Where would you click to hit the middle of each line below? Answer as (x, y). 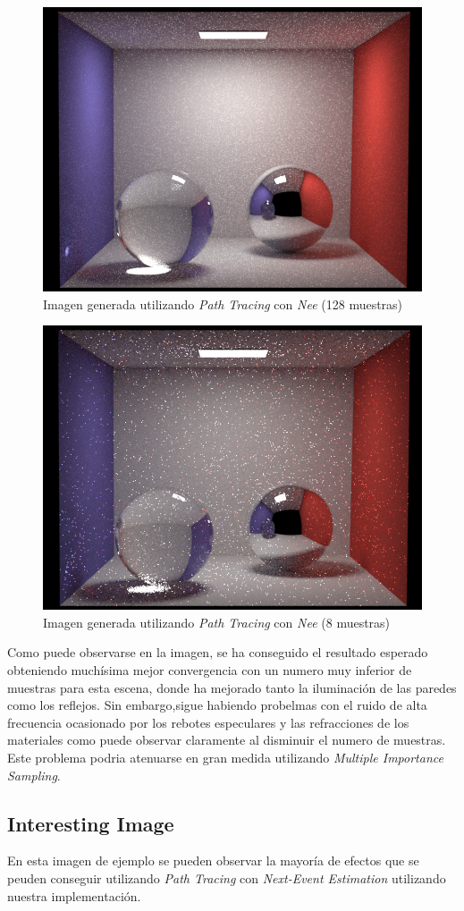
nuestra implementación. (74, 895)
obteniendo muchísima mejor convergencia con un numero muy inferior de (210, 669)
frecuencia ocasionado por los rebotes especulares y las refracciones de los (208, 722)
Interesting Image (91, 823)
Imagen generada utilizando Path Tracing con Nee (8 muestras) (217, 622)
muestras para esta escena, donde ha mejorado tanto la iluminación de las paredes (232, 687)
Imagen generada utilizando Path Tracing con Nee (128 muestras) (223, 304)
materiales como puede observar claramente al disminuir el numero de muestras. (227, 740)
